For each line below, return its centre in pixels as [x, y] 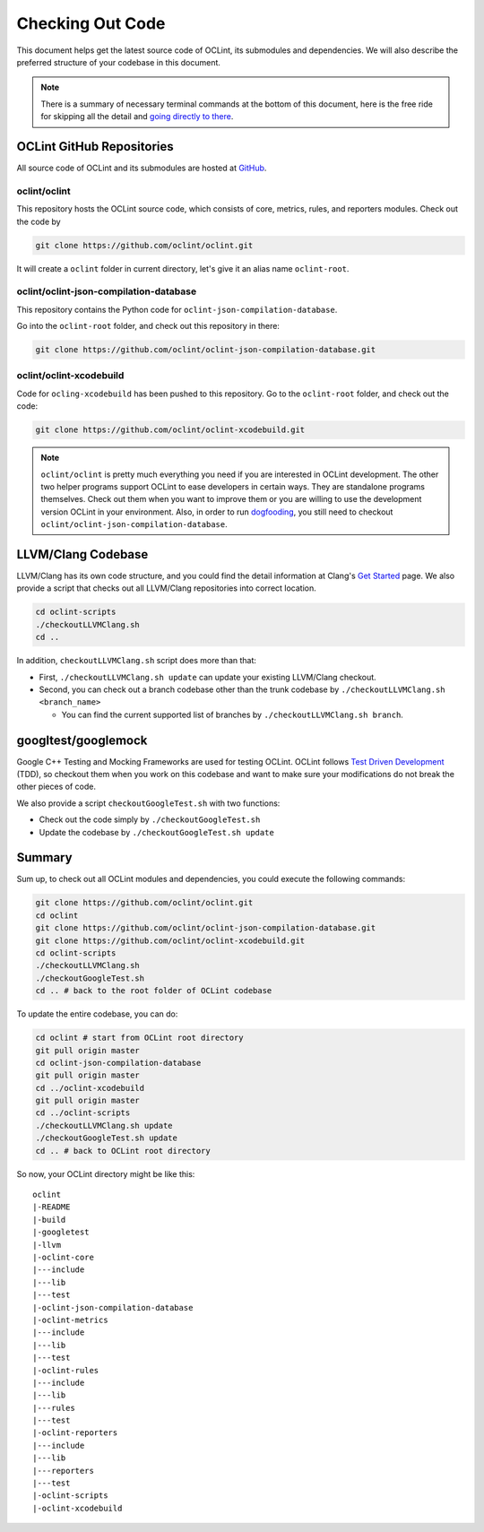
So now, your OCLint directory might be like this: [106, 1173]
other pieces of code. [56, 787]
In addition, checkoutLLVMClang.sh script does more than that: [137, 661]
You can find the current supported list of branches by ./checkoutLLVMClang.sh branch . [232, 714]
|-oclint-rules [66, 1370]
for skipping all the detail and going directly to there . [137, 117]
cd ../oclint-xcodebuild [90, 1088]
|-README [52, 1207]
